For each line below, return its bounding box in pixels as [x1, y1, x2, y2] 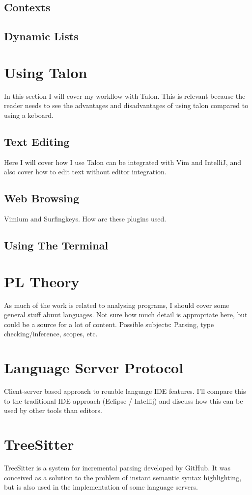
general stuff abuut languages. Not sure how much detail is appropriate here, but [4, 309, 248, 320]
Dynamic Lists [4, 28, 79, 44]
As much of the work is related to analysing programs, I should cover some [4, 300, 229, 310]
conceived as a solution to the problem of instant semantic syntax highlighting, [4, 472, 242, 482]
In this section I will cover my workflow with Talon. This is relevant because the [4, 90, 246, 101]
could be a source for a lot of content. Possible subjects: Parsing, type [4, 319, 214, 329]
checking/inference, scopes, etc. [4, 329, 98, 339]
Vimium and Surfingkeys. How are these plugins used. [4, 214, 167, 224]
